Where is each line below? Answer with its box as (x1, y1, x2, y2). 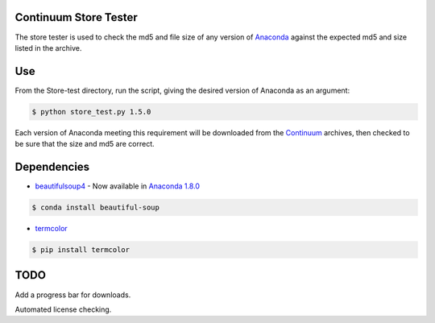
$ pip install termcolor (31, 246, 130, 255)
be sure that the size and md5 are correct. (14, 139, 155, 149)
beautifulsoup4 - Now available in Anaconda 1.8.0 (35, 181, 201, 191)
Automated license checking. (14, 304, 112, 314)
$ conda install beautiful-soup (31, 203, 160, 213)
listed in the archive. (14, 43, 82, 52)
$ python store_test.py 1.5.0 (31, 107, 151, 116)
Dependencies (14, 159, 90, 173)
